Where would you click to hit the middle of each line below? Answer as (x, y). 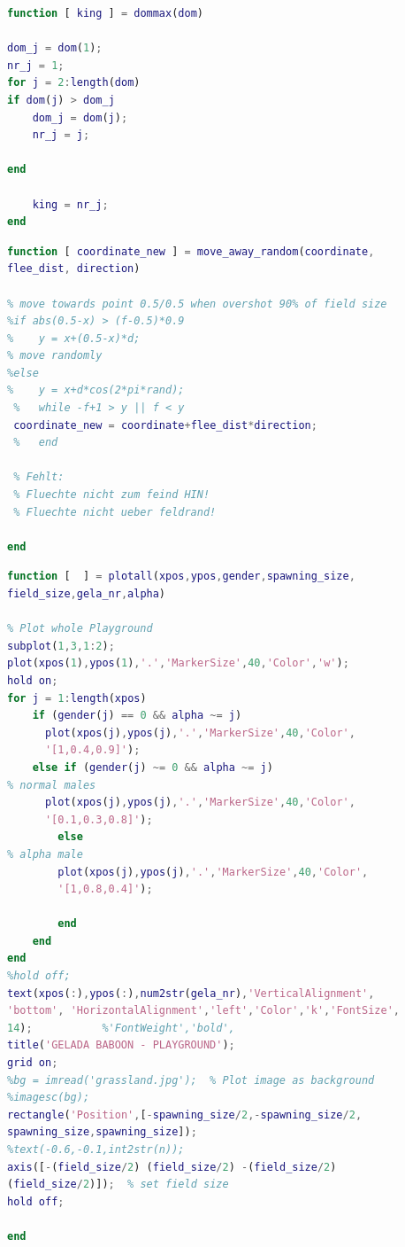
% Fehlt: (39, 477)
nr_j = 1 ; (36, 65)
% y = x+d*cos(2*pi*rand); (96, 390)
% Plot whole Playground (80, 629)
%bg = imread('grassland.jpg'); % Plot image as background (191, 1080)
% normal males (52, 785)
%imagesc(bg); (49, 1098)
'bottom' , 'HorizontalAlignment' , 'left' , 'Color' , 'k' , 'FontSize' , (203, 1011)
